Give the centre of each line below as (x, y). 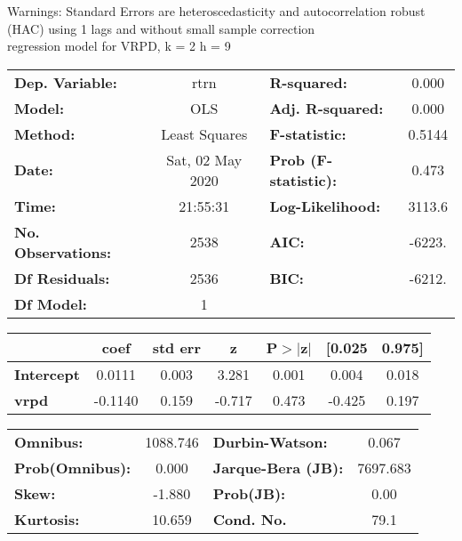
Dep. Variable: (66, 82)
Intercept (47, 374)
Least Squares (204, 133)
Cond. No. (250, 519)
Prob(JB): (249, 493)
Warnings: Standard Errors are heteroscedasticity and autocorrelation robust (216, 11)
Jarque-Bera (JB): (278, 467)
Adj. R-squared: (327, 108)
